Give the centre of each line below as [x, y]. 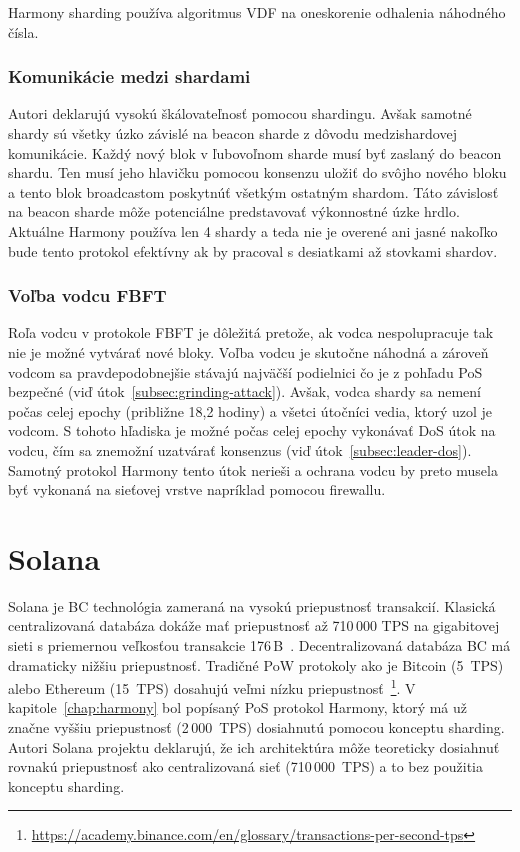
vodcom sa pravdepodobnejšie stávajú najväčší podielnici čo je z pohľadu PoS [245, 371]
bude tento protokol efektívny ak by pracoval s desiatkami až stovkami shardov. [253, 250]
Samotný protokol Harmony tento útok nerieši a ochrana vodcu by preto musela [253, 469]
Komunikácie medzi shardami [129, 76]
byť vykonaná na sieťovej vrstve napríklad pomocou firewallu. [197, 489]
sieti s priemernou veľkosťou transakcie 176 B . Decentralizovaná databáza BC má [259, 645]
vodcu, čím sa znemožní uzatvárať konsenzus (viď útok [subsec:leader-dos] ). [240, 449]
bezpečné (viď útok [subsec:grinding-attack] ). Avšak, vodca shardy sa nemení [245, 391]
